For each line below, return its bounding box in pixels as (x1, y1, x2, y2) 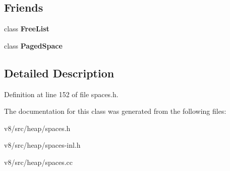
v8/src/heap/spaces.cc (4, 156, 73, 167)
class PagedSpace (4, 40, 63, 51)
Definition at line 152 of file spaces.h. (4, 89, 119, 99)
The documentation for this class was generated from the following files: (4, 106, 226, 116)
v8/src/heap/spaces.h (4, 122, 71, 133)
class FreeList (4, 23, 49, 34)
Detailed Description (4, 65, 114, 80)
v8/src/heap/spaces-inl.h (4, 140, 81, 150)
